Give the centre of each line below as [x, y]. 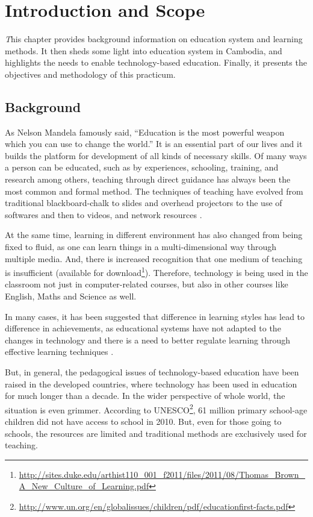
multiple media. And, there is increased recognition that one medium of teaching [154, 258]
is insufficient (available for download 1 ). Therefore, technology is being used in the [156, 271]
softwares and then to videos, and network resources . [104, 214]
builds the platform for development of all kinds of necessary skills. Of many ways [156, 155]
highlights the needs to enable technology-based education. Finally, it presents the [156, 62]
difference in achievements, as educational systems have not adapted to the [143, 328]
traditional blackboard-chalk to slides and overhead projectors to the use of [144, 203]
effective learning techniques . [59, 352]
